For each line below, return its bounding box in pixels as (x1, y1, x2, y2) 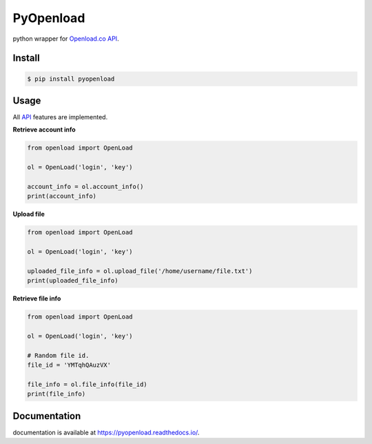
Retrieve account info (12, 125, 76, 134)
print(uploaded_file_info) (27, 276, 118, 285)
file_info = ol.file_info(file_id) (27, 381, 147, 388)
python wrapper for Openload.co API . (12, 34, 120, 43)
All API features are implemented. (12, 113, 108, 121)
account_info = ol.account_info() (27, 183, 144, 190)
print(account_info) (27, 192, 96, 200)
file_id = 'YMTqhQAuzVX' (27, 361, 112, 369)
